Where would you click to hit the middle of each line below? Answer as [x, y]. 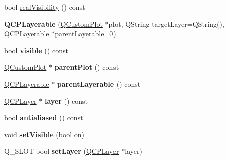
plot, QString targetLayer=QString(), [166, 23]
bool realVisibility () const [45, 7]
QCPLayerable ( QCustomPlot [53, 23]
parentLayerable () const [99, 84]
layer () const [66, 101]
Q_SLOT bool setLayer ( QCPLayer [62, 151]
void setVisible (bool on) [44, 134]
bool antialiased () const [44, 118]
